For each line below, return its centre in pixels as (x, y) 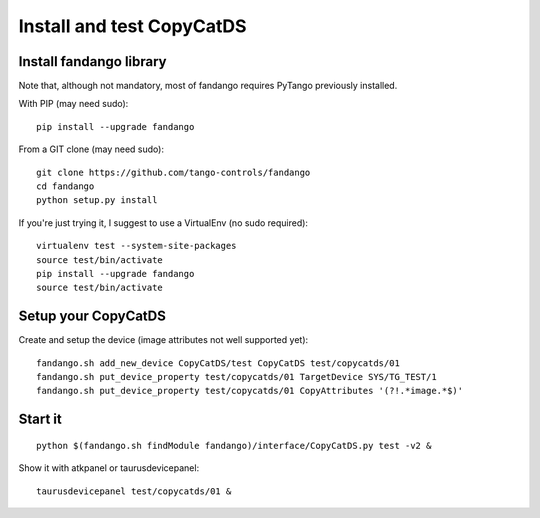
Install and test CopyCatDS (132, 26)
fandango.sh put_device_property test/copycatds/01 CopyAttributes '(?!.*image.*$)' (250, 391)
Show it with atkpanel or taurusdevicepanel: (109, 468)
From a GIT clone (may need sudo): (91, 149)
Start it (40, 419)
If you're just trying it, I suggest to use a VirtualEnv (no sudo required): (163, 222)
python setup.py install (97, 200)
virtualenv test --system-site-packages (136, 246)
